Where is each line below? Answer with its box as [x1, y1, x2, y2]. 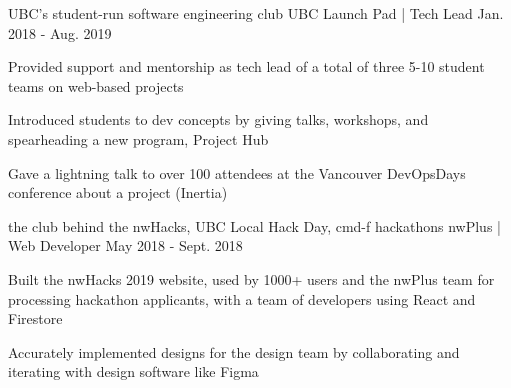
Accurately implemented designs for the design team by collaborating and [8, 341, 460, 362]
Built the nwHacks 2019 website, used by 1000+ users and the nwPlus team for [8, 268, 495, 289]
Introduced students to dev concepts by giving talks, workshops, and [8, 109, 429, 130]
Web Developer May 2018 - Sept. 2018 [8, 235, 243, 256]
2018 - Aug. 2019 [8, 22, 112, 43]
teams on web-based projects [8, 75, 184, 96]
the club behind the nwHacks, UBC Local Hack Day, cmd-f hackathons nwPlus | [8, 215, 501, 236]
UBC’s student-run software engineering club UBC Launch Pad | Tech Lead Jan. [8, 3, 504, 23]
